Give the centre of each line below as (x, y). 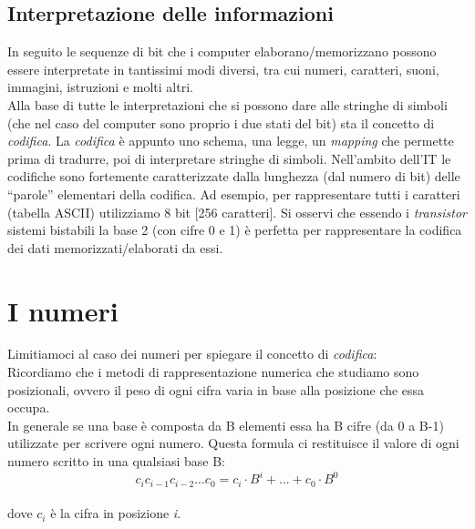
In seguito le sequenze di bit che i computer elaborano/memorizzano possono (222, 51)
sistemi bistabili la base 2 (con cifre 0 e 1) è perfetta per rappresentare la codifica (235, 230)
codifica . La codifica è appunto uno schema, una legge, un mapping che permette (231, 141)
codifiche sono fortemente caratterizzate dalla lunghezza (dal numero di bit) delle (234, 176)
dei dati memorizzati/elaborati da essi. (115, 247)
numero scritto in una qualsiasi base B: (116, 461)
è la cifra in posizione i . (116, 513)
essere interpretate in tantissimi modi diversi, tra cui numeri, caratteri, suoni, (223, 69)
